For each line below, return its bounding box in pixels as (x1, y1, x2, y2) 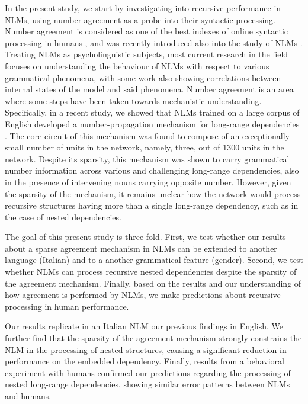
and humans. (5, 390, 52, 402)
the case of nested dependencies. (5, 210, 121, 223)
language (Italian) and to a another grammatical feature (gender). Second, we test (5, 254, 303, 266)
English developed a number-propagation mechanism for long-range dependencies (5, 117, 300, 130)
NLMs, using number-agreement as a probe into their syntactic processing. (5, 13, 276, 25)
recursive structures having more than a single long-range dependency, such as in (5, 199, 299, 211)
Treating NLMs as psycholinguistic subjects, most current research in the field (5, 48, 288, 60)
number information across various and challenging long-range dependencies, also (5, 164, 299, 177)
